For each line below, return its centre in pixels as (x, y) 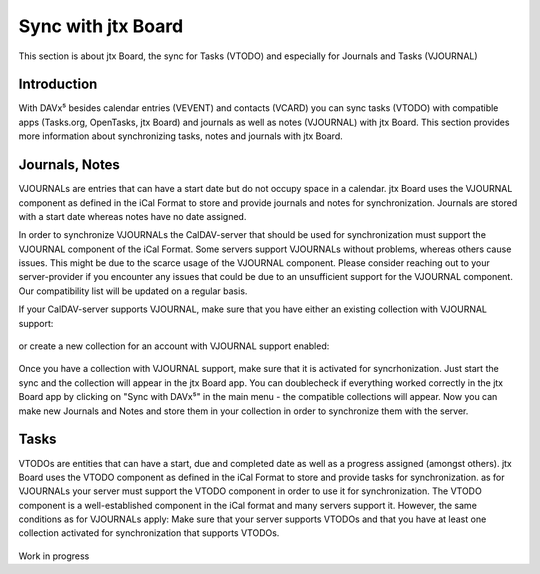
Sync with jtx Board (101, 26)
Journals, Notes (69, 165)
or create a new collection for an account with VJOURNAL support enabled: (174, 346)
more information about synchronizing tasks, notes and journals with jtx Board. (181, 136)
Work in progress (54, 556)
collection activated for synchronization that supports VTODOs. (149, 533)
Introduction (58, 84)
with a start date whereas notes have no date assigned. (132, 216)
